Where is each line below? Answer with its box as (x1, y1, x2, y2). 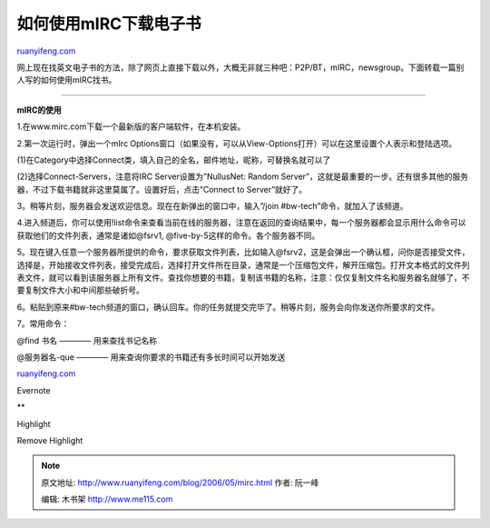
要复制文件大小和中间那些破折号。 (16, 284, 144, 295)
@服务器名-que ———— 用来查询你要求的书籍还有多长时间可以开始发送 (16, 351, 286, 363)
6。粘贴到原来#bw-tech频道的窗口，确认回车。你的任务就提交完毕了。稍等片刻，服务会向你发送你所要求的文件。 (16, 301, 440, 313)
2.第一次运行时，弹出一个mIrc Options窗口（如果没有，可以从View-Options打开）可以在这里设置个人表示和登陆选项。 (16, 137, 457, 149)
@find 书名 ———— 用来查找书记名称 (16, 334, 158, 345)
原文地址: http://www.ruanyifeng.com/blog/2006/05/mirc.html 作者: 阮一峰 (41, 477, 319, 488)
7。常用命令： (16, 318, 70, 329)
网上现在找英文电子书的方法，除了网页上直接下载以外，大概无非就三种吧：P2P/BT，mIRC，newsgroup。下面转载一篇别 (16, 62, 465, 73)
